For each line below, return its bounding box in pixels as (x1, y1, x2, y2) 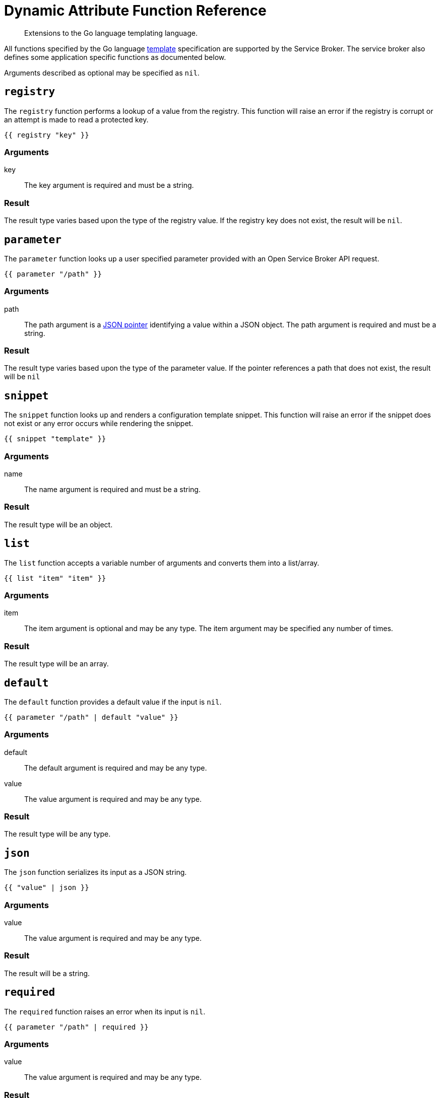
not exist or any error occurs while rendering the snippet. (4, 419, 194, 428)
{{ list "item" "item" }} (4, 574, 106, 582)
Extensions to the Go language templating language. (24, 28, 198, 37)
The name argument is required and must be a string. (24, 485, 201, 494)
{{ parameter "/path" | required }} (4, 1022, 149, 1031)
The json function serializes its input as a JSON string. (4, 868, 187, 877)
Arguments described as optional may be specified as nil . (4, 68, 200, 77)
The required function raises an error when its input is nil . (4, 1007, 206, 1016)
